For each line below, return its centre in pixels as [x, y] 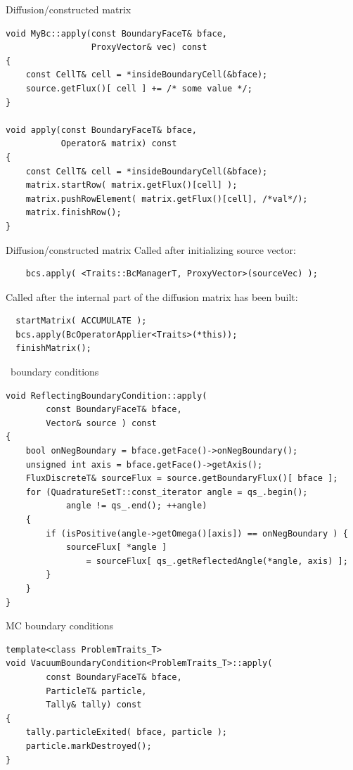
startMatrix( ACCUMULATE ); [81, 321]
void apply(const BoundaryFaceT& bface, [102, 130]
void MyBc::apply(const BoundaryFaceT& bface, [116, 33]
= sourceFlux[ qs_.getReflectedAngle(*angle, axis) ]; [217, 561]
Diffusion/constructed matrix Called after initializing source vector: [151, 249]
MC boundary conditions [59, 625]
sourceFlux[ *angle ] [116, 547]
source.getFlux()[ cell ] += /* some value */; [139, 88]
